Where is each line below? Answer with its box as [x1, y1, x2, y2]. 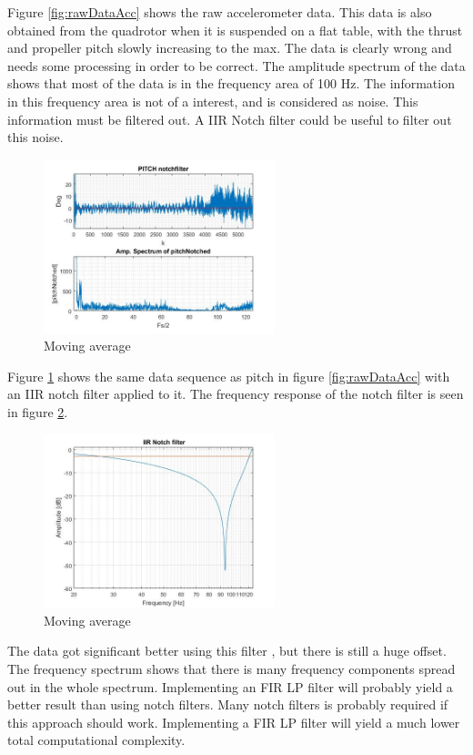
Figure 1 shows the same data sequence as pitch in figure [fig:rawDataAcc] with [7, 366, 450, 385]
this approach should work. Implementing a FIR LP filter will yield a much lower [7, 712, 460, 731]
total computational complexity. [7, 730, 186, 750]
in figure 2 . [7, 402, 68, 421]
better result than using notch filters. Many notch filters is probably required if [7, 695, 448, 714]
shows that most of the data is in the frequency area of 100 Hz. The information [7, 74, 455, 93]
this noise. [7, 128, 64, 147]
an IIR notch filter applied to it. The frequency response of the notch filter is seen [7, 384, 464, 403]
